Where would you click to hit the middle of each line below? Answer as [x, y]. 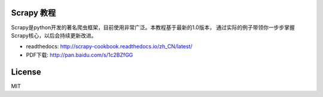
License [26, 72]
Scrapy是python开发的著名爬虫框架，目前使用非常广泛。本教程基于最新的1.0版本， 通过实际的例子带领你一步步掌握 [153, 27]
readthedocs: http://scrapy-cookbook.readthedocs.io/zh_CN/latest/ [109, 46]
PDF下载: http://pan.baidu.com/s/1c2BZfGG [80, 55]
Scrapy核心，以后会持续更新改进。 [54, 35]
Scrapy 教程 [33, 13]
